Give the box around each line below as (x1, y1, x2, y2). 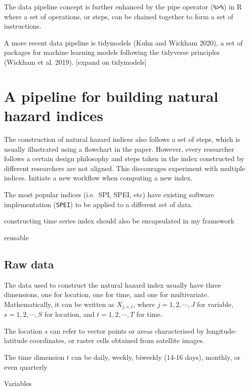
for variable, (197, 299, 234, 309)
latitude (4, 335, 28, 346)
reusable (4, 232, 29, 242)
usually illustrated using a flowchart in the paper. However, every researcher (4, 143, 234, 154)
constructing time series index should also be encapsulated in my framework (4, 216, 235, 226)
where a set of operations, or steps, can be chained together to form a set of (4, 11, 234, 21)
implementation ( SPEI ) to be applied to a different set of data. (4, 199, 193, 209)
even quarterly (4, 361, 47, 372)
